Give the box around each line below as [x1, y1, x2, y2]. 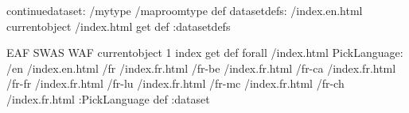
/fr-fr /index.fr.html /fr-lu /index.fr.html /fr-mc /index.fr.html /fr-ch [6, 75, 345, 92]
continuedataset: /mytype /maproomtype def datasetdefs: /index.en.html [6, 2, 363, 18]
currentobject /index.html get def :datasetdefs [6, 17, 231, 34]
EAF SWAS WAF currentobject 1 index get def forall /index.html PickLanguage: [6, 44, 403, 61]
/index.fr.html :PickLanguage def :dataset [6, 90, 210, 107]
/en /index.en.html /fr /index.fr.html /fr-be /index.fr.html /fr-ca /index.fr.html [6, 59, 396, 76]
